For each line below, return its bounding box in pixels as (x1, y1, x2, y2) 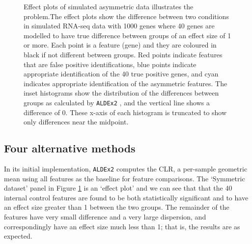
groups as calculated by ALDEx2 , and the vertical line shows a (24, 97, 210, 107)
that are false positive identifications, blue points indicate (24, 59, 196, 69)
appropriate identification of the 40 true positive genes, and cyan (24, 69, 219, 79)
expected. (4, 231, 32, 241)
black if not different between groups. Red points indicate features (24, 49, 223, 59)
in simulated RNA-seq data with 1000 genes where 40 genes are (24, 21, 215, 31)
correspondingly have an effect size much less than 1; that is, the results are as (4, 221, 240, 231)
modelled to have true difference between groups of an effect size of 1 (24, 30, 231, 40)
